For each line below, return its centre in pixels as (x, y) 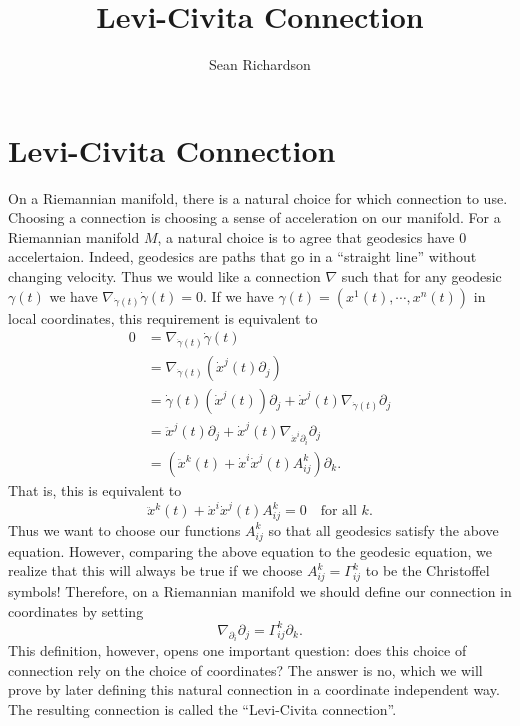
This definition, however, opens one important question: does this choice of (237, 650)
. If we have (238, 295)
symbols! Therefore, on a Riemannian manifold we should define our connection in (260, 591)
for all (338, 511)
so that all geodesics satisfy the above (383, 529)
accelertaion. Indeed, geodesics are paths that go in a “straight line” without (242, 256)
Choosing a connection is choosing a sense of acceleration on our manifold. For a (254, 217)
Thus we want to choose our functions (124, 529)
